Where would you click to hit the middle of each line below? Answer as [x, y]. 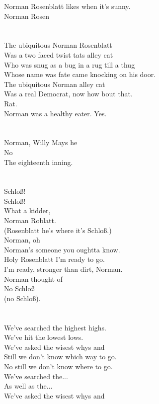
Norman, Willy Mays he [41, 142]
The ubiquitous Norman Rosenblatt [58, 45]
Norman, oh [22, 240]
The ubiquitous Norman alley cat [55, 84]
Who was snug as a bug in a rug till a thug [70, 64]
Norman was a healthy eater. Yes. [55, 113]
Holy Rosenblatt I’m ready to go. [54, 259]
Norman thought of [33, 279]
